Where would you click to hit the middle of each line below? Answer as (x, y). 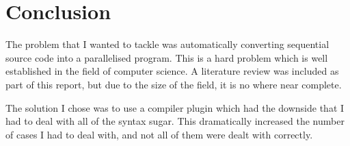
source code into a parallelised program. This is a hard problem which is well (167, 57)
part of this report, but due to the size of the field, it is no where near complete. (174, 84)
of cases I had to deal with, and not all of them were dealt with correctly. (159, 134)
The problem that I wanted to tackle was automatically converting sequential (167, 44)
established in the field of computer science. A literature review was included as (172, 71)
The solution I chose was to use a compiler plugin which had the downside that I (175, 107)
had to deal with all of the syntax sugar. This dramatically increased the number (175, 121)
